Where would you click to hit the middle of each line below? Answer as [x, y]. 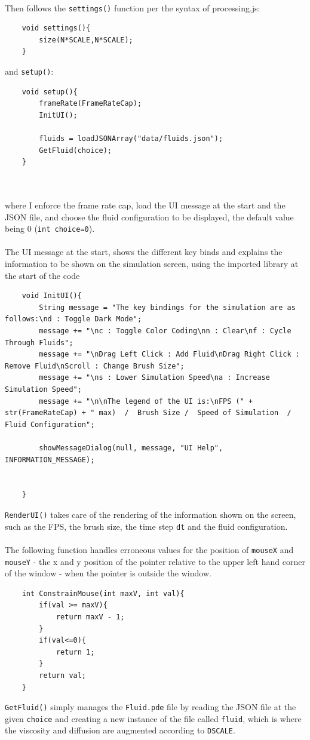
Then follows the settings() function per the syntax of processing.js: [133, 7]
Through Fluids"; [39, 343]
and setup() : [29, 71]
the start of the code [42, 275]
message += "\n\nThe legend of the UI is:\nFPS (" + [146, 401]
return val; [63, 675]
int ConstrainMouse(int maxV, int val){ [103, 593]
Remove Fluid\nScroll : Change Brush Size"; [95, 366]
